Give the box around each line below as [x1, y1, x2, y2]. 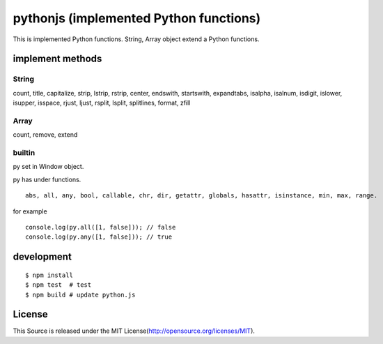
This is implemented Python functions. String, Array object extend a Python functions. [13, 35, 260, 43]
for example [13, 207, 48, 216]
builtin [13, 148, 36, 157]
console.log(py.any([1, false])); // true [25, 233, 173, 241]
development [13, 251, 72, 263]
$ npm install [25, 271, 73, 279]
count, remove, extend [13, 130, 78, 139]
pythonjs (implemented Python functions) [13, 10, 261, 26]
